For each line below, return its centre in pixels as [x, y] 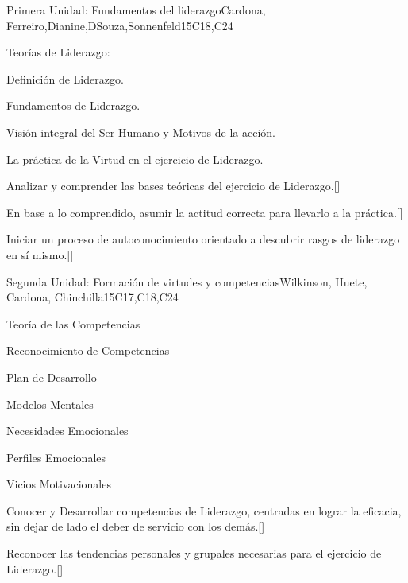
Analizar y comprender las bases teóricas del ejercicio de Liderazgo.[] [173, 186]
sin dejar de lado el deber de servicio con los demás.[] [136, 526]
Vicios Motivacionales [59, 484]
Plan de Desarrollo [52, 377]
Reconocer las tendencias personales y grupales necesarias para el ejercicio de [194, 553]
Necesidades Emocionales [67, 431]
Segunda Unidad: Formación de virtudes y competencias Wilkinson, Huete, [187, 281]
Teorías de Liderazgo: [58, 52]
